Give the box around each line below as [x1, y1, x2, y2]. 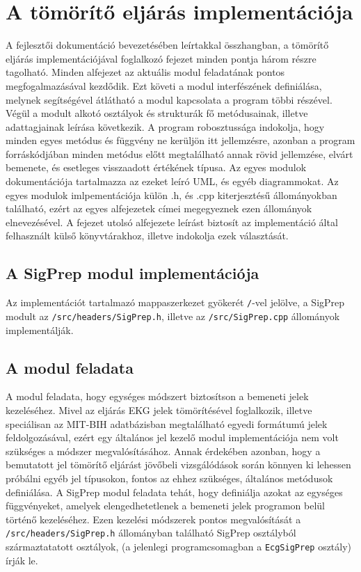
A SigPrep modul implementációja [6, 262, 259, 284]
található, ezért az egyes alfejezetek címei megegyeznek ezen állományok [6, 201, 312, 216]
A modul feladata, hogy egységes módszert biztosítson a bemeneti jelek [6, 389, 309, 404]
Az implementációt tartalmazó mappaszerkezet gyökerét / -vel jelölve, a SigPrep [6, 295, 345, 310]
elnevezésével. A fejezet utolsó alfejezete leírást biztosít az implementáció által [6, 214, 338, 229]
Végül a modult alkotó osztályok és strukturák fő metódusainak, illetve [6, 106, 308, 120]
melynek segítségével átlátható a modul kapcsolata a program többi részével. [6, 92, 332, 106]
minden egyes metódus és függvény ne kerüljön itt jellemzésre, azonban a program [6, 133, 355, 148]
